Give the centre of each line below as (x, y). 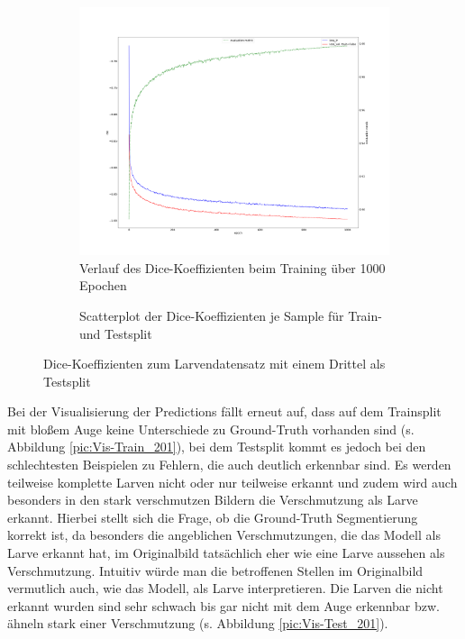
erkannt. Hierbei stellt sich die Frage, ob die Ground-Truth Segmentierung (213, 517)
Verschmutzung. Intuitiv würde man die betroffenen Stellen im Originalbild (215, 570)
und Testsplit (116, 333)
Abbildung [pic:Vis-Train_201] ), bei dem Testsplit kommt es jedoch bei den (217, 447)
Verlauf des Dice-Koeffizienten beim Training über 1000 (232, 267)
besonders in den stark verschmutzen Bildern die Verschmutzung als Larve (213, 500)
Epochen (103, 285)
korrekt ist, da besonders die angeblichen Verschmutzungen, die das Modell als (224, 535)
